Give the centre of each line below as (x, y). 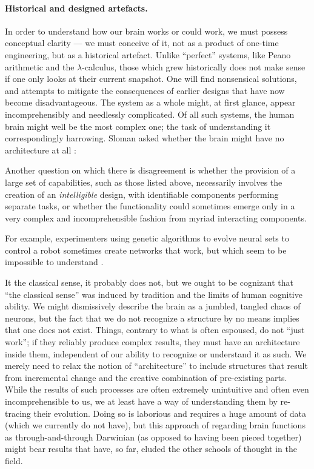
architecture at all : (41, 150)
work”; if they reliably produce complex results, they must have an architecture (152, 342)
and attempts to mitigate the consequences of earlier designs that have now (145, 90)
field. (14, 460)
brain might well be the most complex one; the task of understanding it (138, 126)
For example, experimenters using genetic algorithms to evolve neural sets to (147, 238)
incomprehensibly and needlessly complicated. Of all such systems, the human (150, 114)
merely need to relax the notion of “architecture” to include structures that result (156, 366)
